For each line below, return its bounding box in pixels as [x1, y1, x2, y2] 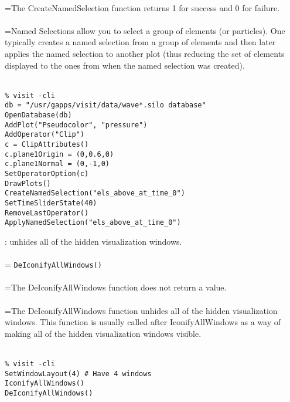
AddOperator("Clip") [5, 130, 85, 139]
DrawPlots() [5, 179, 51, 188]
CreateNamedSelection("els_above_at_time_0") [5, 189, 185, 198]
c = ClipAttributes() [5, 140, 89, 149]
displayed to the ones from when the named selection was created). [5, 59, 245, 71]
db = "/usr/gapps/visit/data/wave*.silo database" [5, 101, 206, 110]
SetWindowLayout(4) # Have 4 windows [5, 369, 152, 378]
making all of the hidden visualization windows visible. [5, 327, 202, 339]
